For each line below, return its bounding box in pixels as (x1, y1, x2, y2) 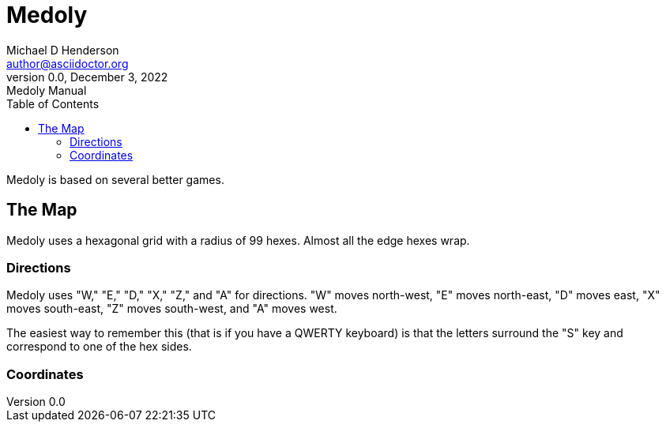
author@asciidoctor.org (6, 56, 129, 70)
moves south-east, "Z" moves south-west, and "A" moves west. (6, 302, 337, 316)
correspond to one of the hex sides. (6, 340, 192, 354)
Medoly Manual (6, 83, 87, 97)
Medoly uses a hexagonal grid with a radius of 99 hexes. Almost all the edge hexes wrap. (6, 233, 470, 247)
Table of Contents (6, 96, 100, 111)
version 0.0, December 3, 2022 (6, 69, 168, 84)
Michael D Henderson (6, 43, 119, 57)
